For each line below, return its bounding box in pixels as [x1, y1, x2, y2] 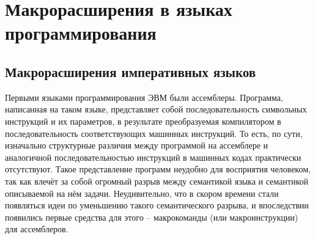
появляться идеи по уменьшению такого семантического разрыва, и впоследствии [5, 199, 309, 211]
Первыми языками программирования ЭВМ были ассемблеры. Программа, [5, 90, 283, 103]
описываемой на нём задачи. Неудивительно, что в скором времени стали [5, 186, 279, 199]
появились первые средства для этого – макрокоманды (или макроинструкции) [5, 210, 298, 223]
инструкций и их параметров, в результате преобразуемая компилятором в [5, 114, 281, 127]
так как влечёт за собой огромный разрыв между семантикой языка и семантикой [5, 174, 308, 187]
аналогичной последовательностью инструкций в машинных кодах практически [5, 150, 302, 163]
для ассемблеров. [5, 222, 69, 235]
